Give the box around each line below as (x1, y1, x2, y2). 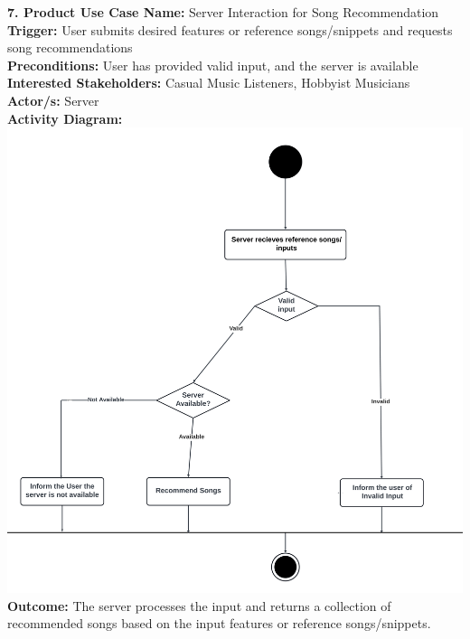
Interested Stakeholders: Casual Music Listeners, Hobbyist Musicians (7, 73, 410, 92)
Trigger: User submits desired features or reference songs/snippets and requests (7, 20, 453, 39)
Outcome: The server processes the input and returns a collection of (7, 596, 391, 615)
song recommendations (7, 38, 133, 57)
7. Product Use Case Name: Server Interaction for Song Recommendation (7, 3, 439, 21)
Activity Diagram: (7, 108, 123, 127)
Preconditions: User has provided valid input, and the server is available (7, 55, 418, 74)
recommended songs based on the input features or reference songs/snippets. (7, 614, 431, 633)
